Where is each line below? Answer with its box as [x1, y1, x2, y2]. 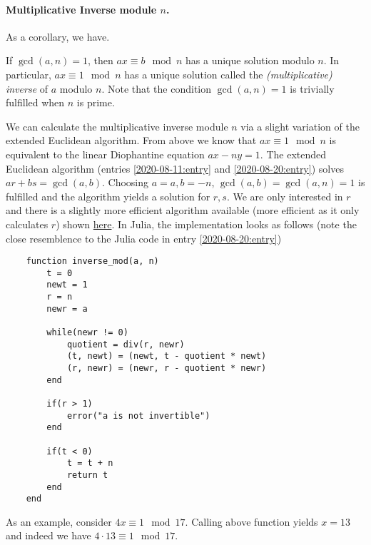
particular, [6, 66, 51, 81]
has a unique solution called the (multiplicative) [124, 66, 332, 81]
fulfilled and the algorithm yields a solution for [6, 188, 210, 203]
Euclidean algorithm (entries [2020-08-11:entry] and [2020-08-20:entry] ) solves [6, 161, 344, 175]
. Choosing [101, 175, 149, 190]
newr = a [46, 303, 88, 314]
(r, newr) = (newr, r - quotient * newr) [66, 363, 267, 374]
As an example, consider [6, 514, 112, 529]
